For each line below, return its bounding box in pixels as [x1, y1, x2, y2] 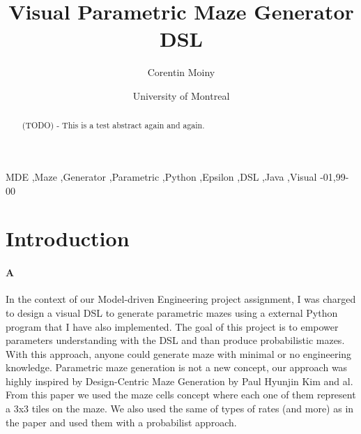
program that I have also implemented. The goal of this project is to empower [6, 319, 339, 334]
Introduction [6, 224, 130, 253]
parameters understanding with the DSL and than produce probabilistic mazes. [6, 333, 345, 347]
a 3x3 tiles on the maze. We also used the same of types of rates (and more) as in [6, 401, 354, 416]
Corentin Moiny [147, 65, 215, 80]
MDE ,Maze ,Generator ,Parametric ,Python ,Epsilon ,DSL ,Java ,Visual [6, 169, 317, 184]
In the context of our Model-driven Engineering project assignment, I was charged [6, 292, 356, 306]
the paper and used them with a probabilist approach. [6, 414, 237, 429]
